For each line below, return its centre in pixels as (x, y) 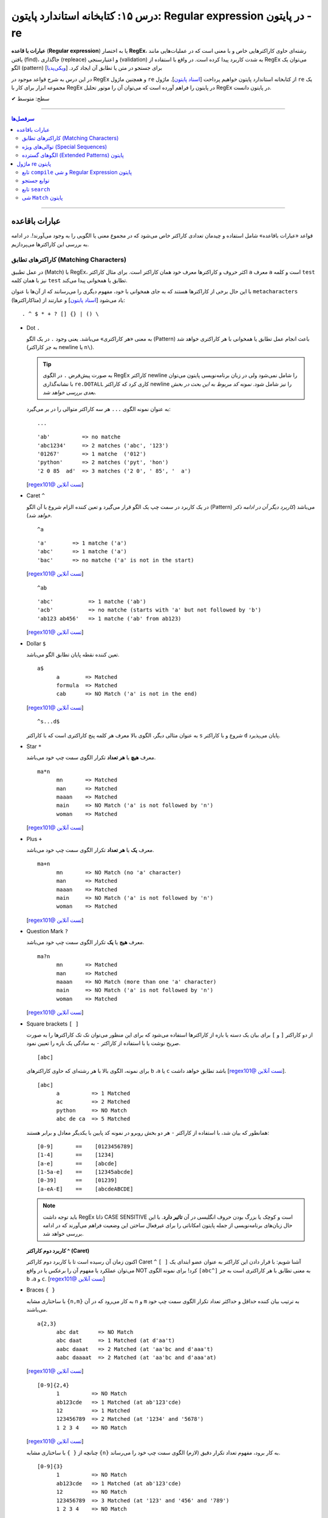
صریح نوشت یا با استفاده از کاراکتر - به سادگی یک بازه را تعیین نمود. (104, 1043)
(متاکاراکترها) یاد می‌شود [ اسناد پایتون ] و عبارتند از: (68, 300)
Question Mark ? (47, 931)
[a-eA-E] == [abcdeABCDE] (85, 1189)
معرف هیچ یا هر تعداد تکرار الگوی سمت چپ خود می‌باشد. (91, 757)
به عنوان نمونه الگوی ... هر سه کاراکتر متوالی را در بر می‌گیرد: (99, 409)
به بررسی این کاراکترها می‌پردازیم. (50, 244)
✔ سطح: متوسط (30, 99)
